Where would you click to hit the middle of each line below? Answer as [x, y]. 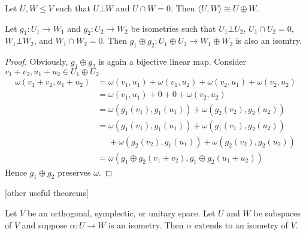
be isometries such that [173, 28]
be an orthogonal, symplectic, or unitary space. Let [121, 213]
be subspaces [277, 213]
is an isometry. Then [146, 225]
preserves [74, 172]
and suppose [45, 225]
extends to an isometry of [241, 225]
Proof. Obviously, [37, 61]
